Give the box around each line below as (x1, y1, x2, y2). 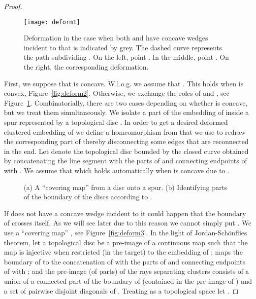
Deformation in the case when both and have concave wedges (24, 33, 208, 43)
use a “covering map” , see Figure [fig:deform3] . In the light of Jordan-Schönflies (4, 227, 247, 237)
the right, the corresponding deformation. (24, 62, 149, 72)
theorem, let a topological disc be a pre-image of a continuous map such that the (4, 237, 248, 247)
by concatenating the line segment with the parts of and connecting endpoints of (4, 155, 247, 166)
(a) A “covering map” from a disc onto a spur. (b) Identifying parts (24, 182, 227, 192)
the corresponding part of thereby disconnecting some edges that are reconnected (4, 136, 249, 147)
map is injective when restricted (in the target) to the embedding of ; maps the (4, 247, 243, 257)
